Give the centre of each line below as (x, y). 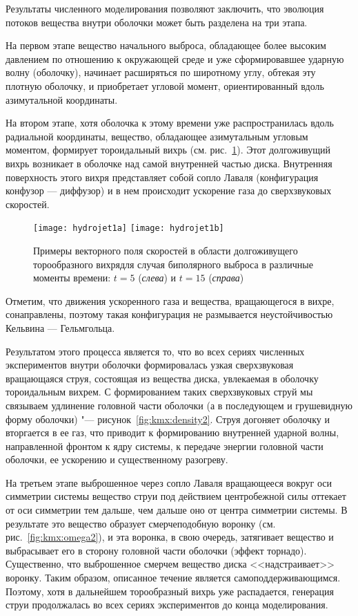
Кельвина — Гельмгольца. (60, 327)
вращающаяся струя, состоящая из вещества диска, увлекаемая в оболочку (162, 378)
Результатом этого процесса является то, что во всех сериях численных (155, 351)
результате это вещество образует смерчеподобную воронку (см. (141, 523)
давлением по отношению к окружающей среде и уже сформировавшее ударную (175, 58)
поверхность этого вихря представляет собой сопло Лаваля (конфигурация (162, 177)
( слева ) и (157, 278)
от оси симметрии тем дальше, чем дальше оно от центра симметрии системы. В (177, 510)
